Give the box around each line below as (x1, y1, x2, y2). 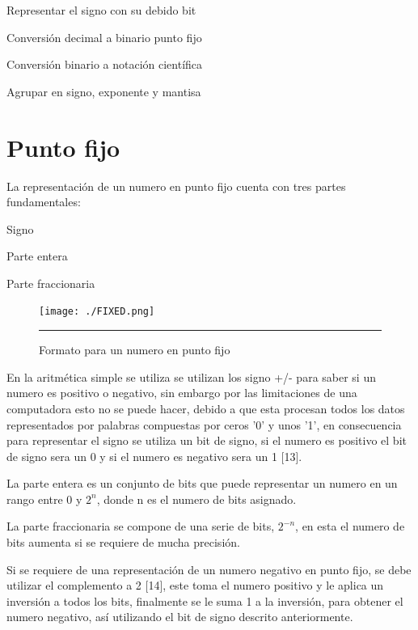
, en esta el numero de (295, 518, 405, 535)
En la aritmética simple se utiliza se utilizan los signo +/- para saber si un (6, 368, 376, 385)
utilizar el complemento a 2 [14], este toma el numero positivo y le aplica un (6, 577, 384, 594)
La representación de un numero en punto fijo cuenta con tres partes (6, 177, 346, 194)
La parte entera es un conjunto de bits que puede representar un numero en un (6, 475, 398, 492)
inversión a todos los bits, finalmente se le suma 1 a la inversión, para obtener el (6, 592, 403, 609)
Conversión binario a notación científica (6, 56, 203, 73)
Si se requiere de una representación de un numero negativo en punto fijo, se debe (6, 560, 412, 577)
